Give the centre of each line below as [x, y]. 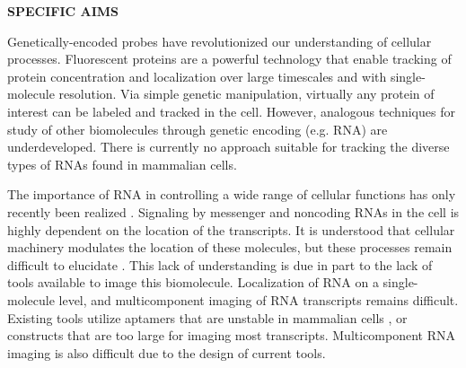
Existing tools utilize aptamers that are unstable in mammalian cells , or [207, 317]
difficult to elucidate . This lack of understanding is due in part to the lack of [220, 264]
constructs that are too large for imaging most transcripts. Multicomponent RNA [231, 335]
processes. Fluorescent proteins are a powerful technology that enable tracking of [229, 59]
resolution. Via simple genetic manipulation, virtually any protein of [246, 94]
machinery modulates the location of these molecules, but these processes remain [230, 247]
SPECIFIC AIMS [63, 11]
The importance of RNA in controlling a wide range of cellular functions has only [232, 194]
